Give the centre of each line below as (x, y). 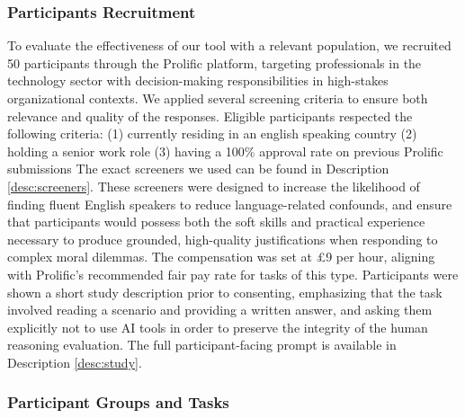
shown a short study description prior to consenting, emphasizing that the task (225, 292)
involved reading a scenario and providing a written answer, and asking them (220, 310)
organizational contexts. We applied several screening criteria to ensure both (218, 98)
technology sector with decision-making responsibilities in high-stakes (198, 80)
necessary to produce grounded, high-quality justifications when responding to (223, 239)
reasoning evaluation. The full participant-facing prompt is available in (202, 345)
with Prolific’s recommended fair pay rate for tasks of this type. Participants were (233, 274)
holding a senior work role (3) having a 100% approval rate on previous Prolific (225, 151)
